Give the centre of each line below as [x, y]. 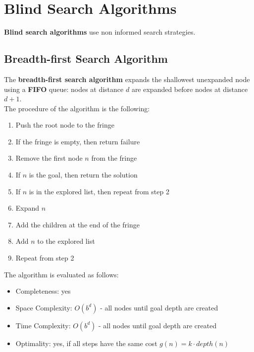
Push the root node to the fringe [65, 125]
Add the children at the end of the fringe [77, 224]
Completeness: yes [43, 291]
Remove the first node [49, 158]
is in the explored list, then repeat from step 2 [99, 191]
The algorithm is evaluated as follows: [61, 274]
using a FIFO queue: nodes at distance [64, 89]
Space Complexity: [44, 307]
